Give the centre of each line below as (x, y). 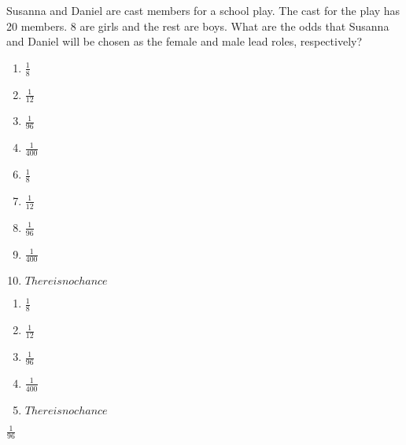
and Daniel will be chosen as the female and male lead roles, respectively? (185, 41)
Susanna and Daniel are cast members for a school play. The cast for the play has (203, 10)
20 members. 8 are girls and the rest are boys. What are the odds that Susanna (198, 26)
